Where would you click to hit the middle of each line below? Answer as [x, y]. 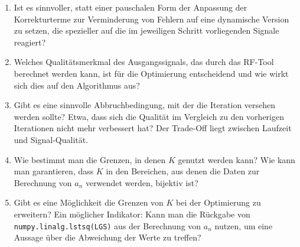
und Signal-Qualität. [51, 139]
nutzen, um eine [244, 225]
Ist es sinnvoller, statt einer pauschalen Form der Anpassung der [131, 7]
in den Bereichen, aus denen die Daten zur [183, 171]
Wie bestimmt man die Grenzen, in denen [90, 159]
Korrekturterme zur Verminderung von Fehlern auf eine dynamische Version [151, 19]
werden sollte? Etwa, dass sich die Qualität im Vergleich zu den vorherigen [149, 116]
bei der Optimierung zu [219, 202]
